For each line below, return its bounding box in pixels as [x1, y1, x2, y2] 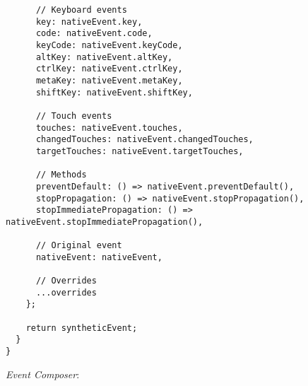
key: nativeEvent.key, [35, 16, 143, 27]
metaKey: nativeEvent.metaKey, [35, 75, 183, 86]
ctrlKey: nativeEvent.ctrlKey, [35, 64, 183, 74]
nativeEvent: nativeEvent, [35, 252, 162, 262]
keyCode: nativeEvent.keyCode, [35, 40, 183, 50]
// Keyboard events [35, 5, 127, 15]
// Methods [35, 170, 87, 180]
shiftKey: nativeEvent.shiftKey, [35, 87, 193, 98]
